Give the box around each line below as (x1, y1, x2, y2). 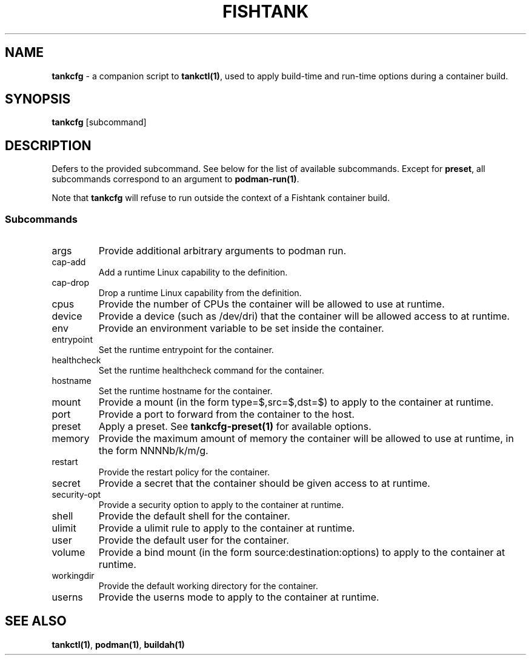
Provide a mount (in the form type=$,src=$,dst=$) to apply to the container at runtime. (98, 396, 494, 409)
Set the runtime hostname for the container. (98, 386, 273, 397)
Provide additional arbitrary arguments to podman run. (98, 245, 347, 257)
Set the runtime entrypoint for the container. (98, 345, 274, 355)
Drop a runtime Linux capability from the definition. (98, 288, 302, 299)
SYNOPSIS (5, 91, 71, 107)
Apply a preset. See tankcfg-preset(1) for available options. (98, 420, 372, 433)
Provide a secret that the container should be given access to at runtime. (98, 477, 430, 490)
